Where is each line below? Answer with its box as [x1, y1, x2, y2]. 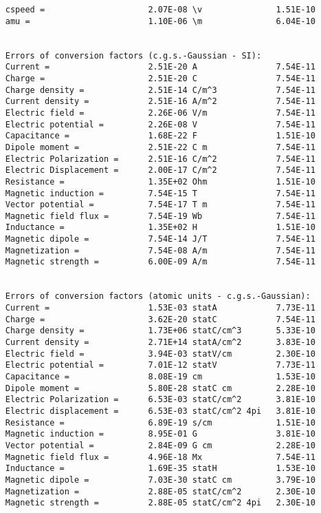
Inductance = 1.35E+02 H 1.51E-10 [5, 222, 316, 233]
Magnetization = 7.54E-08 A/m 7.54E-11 [5, 245, 316, 255]
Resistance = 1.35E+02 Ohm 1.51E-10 [5, 176, 316, 187]
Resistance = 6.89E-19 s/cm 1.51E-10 [5, 417, 316, 428]
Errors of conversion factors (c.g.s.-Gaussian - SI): [5, 50, 262, 61]
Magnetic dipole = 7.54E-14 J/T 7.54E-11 [5, 234, 316, 244]
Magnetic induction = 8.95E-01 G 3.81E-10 [5, 429, 316, 439]
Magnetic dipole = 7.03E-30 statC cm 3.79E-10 [5, 474, 316, 485]
